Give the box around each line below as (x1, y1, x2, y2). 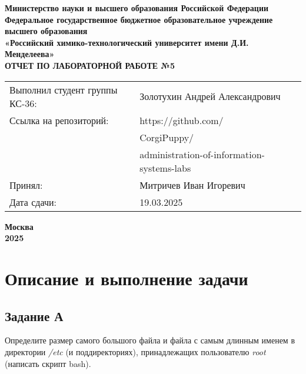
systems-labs (139, 161, 191, 175)
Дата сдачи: (9, 195, 56, 209)
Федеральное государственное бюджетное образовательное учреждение (5, 13, 273, 25)
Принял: (9, 178, 43, 192)
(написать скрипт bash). (5, 357, 91, 369)
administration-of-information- (139, 147, 265, 161)
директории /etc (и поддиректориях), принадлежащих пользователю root (5, 345, 266, 358)
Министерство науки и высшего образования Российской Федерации (5, 2, 269, 14)
